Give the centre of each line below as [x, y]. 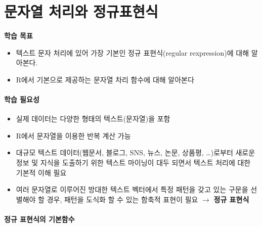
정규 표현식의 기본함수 [39, 219]
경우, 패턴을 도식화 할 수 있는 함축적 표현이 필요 [122, 199]
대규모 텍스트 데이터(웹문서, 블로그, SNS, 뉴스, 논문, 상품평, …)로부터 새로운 [136, 152]
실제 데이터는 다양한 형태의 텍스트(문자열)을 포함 [93, 119]
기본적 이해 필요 [41, 172]
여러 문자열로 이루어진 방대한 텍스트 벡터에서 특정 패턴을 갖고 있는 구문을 [132, 189]
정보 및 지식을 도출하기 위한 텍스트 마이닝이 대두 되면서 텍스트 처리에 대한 [133, 163]
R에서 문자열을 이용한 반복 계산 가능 [73, 135]
